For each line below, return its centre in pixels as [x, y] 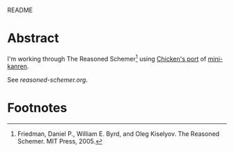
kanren [17, 66]
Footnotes [37, 108]
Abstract [33, 38]
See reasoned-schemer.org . [48, 79]
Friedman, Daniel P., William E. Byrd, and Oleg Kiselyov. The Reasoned [118, 134]
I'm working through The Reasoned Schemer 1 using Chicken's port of [107, 58]
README [20, 10]
